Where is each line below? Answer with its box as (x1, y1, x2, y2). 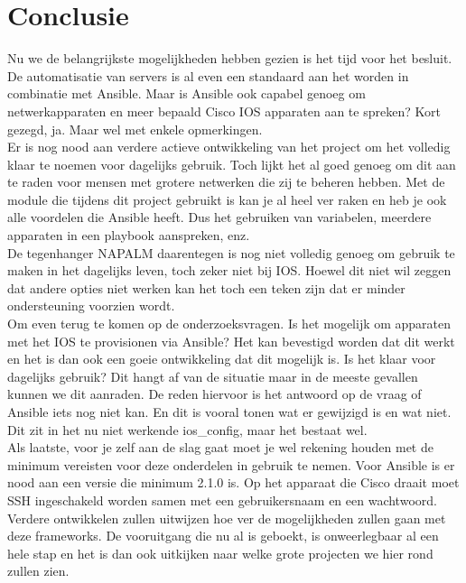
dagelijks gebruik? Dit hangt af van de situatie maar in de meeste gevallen (7, 366, 418, 385)
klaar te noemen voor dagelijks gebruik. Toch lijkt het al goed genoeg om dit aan (7, 154, 456, 173)
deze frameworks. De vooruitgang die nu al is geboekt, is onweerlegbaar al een (7, 526, 439, 545)
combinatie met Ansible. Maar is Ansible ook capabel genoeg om (7, 84, 366, 103)
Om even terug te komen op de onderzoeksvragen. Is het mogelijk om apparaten (7, 314, 452, 333)
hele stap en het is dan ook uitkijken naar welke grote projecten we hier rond (7, 543, 433, 562)
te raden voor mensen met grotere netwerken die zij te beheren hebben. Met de (7, 172, 445, 191)
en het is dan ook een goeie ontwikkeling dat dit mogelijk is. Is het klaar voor (7, 349, 436, 368)
